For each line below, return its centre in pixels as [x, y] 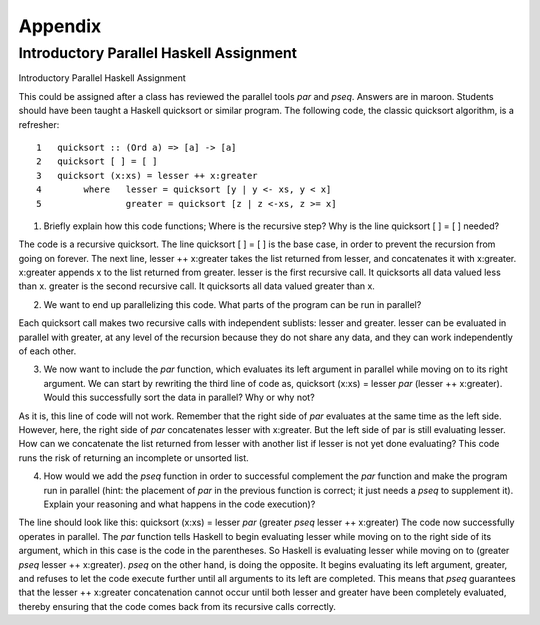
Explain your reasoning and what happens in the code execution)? [179, 504]
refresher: [39, 124]
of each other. [47, 351]
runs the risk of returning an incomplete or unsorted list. [133, 457]
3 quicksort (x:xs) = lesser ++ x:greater [147, 175]
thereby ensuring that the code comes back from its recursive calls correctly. [177, 606]
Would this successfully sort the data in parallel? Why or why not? [179, 397]
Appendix [60, 26]
